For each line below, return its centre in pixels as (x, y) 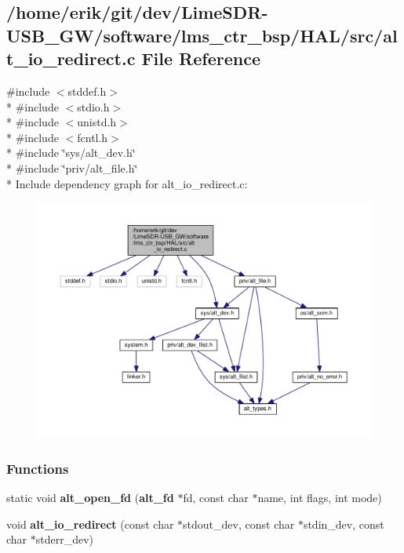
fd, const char (216, 498)
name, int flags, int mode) (320, 498)
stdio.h (93, 106)
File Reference (201, 58)
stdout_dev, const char (239, 524)
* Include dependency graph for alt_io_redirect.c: (127, 183)
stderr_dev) (65, 539)
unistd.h (97, 122)
